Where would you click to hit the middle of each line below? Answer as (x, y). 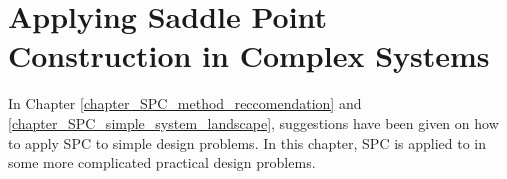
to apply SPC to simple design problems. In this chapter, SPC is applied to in (247, 142)
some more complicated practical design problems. (162, 162)
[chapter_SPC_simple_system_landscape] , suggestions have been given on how (253, 122)
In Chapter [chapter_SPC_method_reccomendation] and (185, 103)
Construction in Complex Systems (249, 55)
